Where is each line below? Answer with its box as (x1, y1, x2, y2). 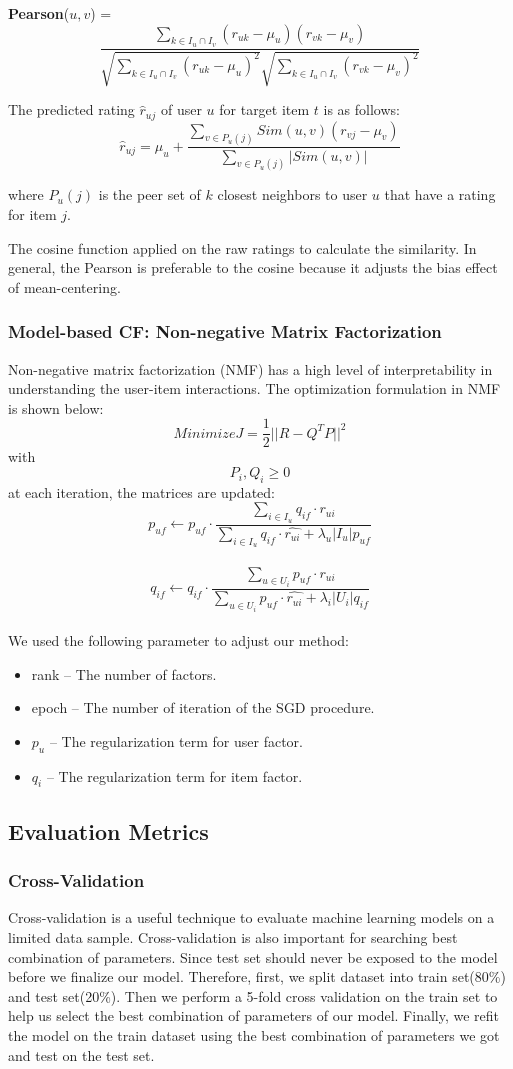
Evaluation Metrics (8, 815, 209, 846)
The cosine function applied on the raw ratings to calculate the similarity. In (8, 237, 477, 258)
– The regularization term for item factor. (46, 765, 303, 786)
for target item (219, 99, 310, 120)
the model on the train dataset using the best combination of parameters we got (8, 1025, 500, 1046)
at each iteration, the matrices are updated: (8, 481, 275, 502)
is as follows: (323, 99, 400, 120)
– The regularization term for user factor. (49, 730, 303, 751)
